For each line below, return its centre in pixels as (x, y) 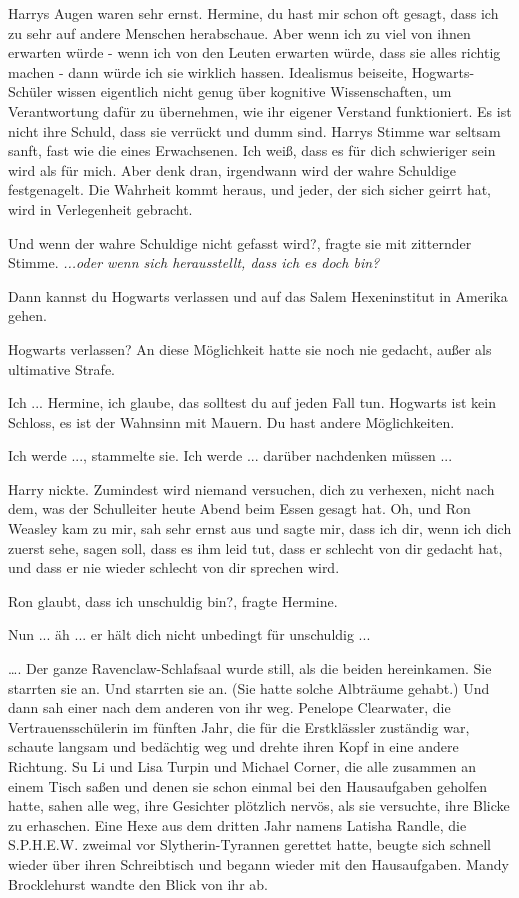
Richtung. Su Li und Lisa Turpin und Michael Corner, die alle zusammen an (242, 766)
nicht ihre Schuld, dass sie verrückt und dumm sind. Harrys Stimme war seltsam (254, 130)
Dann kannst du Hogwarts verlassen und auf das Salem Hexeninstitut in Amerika (258, 295)
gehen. (27, 315)
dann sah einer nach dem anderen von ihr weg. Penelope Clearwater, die (229, 707)
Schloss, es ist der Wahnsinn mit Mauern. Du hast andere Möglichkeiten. (231, 421)
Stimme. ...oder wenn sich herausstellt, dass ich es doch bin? (194, 262)
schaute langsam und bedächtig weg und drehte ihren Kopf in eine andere (233, 746)
